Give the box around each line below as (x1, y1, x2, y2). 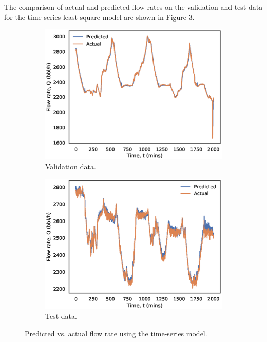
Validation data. (45, 161, 96, 172)
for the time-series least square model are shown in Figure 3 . (4, 11, 195, 22)
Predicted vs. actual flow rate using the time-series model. (25, 328, 207, 338)
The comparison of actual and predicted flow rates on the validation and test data (4, 2, 263, 12)
